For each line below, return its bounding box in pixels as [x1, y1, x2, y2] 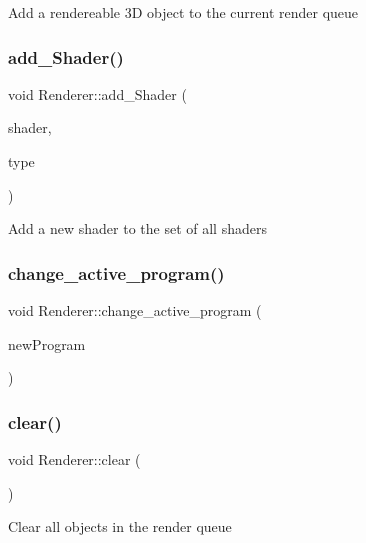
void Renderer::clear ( [8, 449, 141, 469]
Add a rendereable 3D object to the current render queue [8, 2, 359, 22]
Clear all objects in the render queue [8, 516, 232, 537]
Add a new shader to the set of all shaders [8, 218, 267, 239]
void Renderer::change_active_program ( [8, 300, 262, 320]
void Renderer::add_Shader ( [8, 83, 187, 104]
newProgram [8, 333, 86, 354]
